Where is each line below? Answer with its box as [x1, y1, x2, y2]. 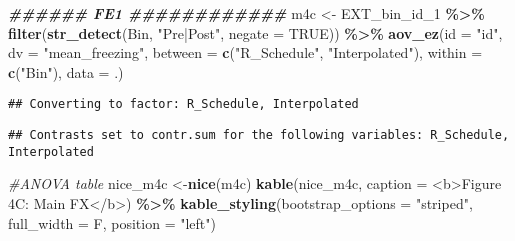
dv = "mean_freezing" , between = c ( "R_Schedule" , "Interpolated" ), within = [8, 42, 483, 63]
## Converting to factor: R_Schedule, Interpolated [8, 97, 359, 112]
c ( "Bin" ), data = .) [8, 61, 124, 82]
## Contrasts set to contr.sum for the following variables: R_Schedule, [8, 128, 510, 143]
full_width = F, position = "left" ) [8, 212, 216, 233]
